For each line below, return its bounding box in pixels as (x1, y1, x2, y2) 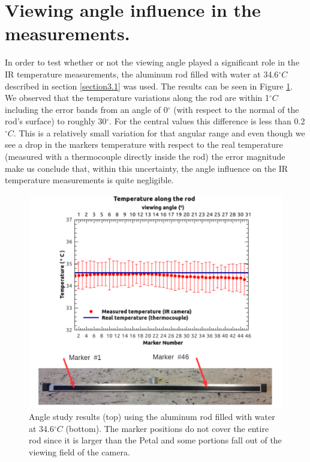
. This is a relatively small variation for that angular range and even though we (13, 126, 305, 139)
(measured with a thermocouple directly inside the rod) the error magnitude (5, 150, 285, 163)
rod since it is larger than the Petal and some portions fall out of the (29, 434, 282, 446)
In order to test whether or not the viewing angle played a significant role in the (5, 56, 300, 68)
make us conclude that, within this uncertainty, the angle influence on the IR (5, 162, 288, 174)
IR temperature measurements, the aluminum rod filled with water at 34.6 (5, 67, 279, 80)
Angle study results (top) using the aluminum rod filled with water (29, 410, 275, 423)
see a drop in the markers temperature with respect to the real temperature (5, 138, 283, 151)
